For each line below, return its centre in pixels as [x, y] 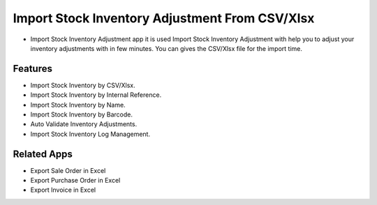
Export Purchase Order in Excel [75, 181]
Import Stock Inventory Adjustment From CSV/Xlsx [164, 18]
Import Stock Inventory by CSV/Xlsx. [83, 85]
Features [32, 69]
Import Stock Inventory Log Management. [90, 134]
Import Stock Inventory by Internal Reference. [96, 95]
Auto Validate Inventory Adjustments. [84, 124]
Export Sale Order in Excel [68, 170]
